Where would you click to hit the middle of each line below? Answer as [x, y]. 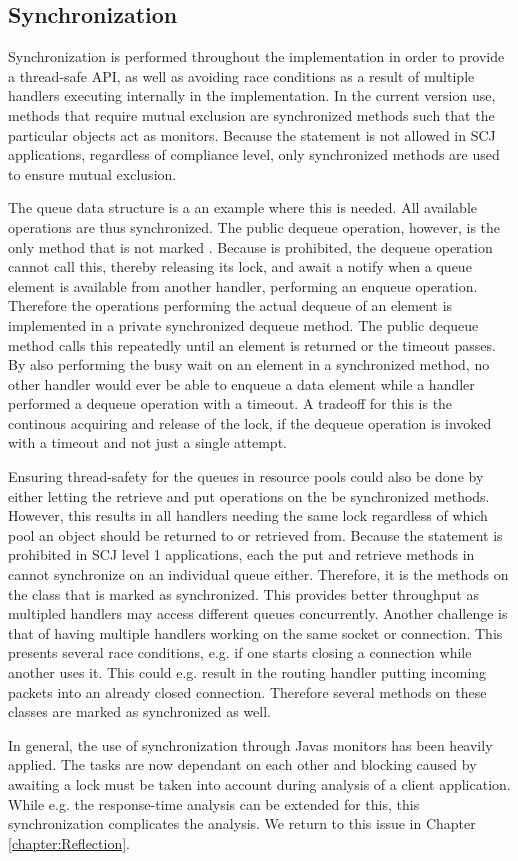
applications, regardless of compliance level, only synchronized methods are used [254, 154]
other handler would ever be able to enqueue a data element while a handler [241, 383]
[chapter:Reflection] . [69, 842]
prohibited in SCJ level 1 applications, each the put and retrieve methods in [241, 554]
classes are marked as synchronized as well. [140, 711]
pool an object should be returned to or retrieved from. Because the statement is [255, 534]
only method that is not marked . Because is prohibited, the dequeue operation [250, 246]
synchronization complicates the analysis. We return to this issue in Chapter [242, 823]
